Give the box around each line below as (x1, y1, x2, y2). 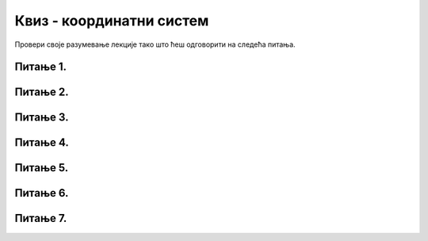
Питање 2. (14, 86, 69, 99)
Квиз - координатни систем (14, 12, 209, 29)
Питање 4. (14, 136, 69, 150)
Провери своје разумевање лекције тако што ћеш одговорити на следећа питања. (14, 40, 296, 49)
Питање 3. (14, 111, 69, 124)
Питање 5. (14, 161, 69, 174)
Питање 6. (14, 186, 69, 200)
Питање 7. (14, 212, 67, 225)
